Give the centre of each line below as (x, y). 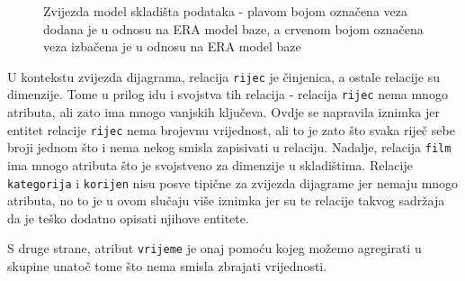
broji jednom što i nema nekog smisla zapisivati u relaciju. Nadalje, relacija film (229, 147)
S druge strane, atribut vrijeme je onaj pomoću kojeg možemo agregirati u (215, 248)
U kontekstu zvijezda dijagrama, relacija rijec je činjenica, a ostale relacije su (224, 76)
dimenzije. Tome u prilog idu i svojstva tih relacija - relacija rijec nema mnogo (228, 94)
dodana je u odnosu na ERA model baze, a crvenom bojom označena (233, 28)
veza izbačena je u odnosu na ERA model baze (172, 46)
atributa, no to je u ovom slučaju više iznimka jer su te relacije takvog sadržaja (226, 200)
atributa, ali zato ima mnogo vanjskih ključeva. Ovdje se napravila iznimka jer (224, 112)
